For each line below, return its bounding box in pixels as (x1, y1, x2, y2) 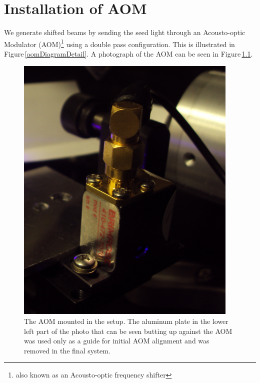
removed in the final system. (24, 345, 110, 355)
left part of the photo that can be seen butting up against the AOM (24, 325, 232, 336)
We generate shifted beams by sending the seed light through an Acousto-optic (4, 27, 245, 38)
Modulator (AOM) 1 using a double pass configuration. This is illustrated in (4, 37, 235, 49)
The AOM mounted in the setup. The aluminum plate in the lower (24, 315, 228, 326)
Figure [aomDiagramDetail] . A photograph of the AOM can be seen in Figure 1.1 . (4, 48, 253, 59)
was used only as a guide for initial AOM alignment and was (24, 335, 209, 346)
